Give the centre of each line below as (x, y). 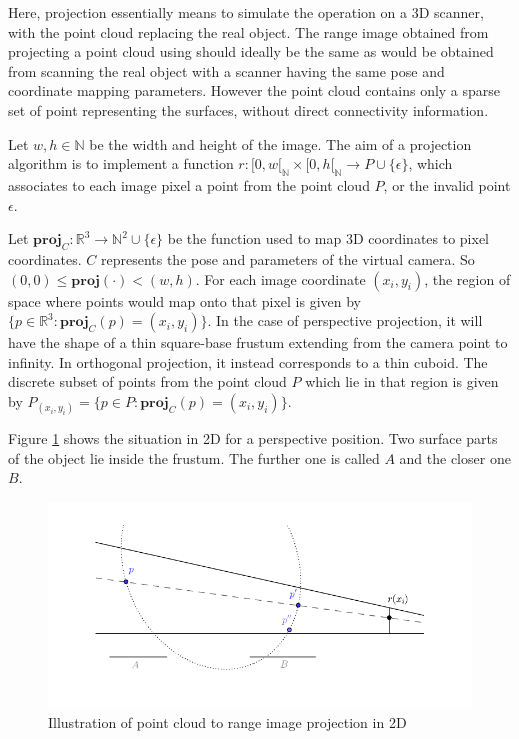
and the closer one (455, 457)
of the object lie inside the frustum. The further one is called (194, 457)
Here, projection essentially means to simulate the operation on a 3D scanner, (246, 12)
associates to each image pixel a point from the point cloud (189, 184)
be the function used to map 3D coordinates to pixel (328, 238)
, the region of (467, 278)
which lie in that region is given (402, 381)
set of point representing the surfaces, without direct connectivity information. (248, 109)
